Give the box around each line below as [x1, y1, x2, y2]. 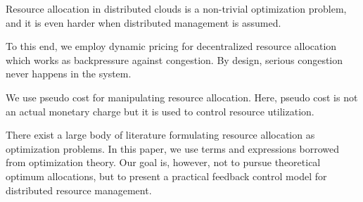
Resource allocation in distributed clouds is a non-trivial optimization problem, [6, 1, 347, 15]
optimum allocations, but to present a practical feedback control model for [6, 168, 327, 183]
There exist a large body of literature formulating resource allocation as [6, 127, 315, 142]
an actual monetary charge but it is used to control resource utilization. [6, 103, 314, 118]
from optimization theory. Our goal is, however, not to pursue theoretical [6, 155, 321, 170]
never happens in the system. [6, 66, 132, 81]
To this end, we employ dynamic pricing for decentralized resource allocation [6, 39, 337, 53]
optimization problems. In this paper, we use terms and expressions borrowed [6, 141, 340, 156]
